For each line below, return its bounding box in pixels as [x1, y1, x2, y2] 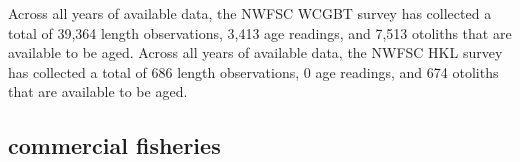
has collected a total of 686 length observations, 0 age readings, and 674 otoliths [8, 61, 499, 82]
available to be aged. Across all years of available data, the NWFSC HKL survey [8, 42, 503, 63]
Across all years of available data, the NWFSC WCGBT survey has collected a [8, 3, 492, 23]
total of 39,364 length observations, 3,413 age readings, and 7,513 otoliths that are [8, 22, 512, 43]
